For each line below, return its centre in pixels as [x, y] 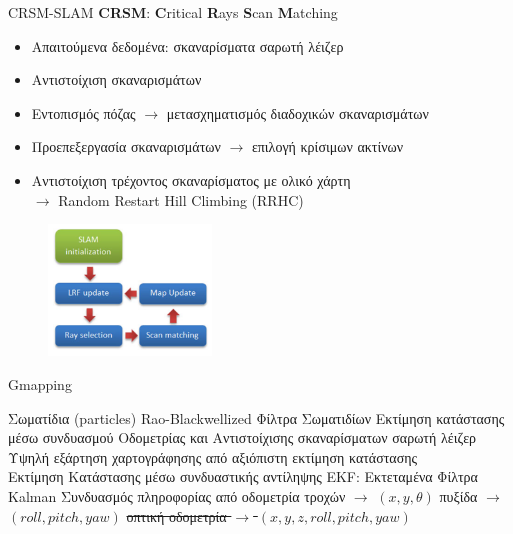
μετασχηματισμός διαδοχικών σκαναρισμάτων [297, 112]
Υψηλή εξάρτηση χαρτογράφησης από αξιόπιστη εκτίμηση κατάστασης [213, 456]
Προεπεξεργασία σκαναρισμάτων [126, 146]
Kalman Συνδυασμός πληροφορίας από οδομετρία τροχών [177, 496]
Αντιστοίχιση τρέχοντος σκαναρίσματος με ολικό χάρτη [191, 179]
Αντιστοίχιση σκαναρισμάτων [116, 79]
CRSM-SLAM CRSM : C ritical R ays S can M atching [173, 12]
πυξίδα [458, 496]
